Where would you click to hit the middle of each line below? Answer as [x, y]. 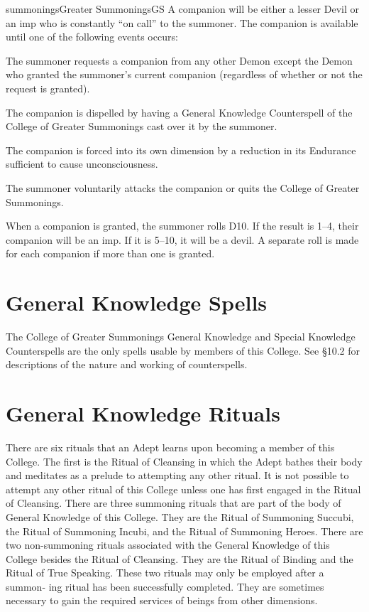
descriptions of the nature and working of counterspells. [127, 364]
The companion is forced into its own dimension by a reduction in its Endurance [181, 150]
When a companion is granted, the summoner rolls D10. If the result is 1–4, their [182, 226]
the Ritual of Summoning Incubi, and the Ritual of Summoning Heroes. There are [184, 531]
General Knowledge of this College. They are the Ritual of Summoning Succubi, [180, 516]
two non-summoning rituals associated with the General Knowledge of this [168, 545]
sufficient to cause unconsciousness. [82, 164]
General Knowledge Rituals [143, 413]
